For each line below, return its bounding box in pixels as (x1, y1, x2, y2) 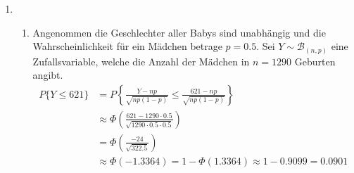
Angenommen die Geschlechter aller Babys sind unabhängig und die (32, 25, 326, 39)
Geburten (294, 53, 336, 68)
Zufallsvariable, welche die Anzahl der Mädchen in (32, 53, 250, 68)
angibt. (32, 68, 63, 82)
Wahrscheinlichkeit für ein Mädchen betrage (32, 39, 222, 53)
